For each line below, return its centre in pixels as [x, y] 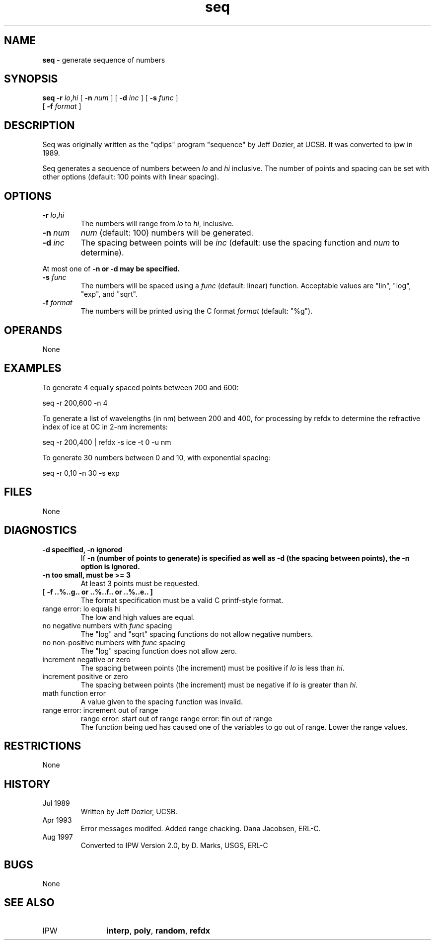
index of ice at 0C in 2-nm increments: [105, 427]
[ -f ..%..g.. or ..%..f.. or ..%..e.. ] [98, 592]
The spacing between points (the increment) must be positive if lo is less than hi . [213, 668]
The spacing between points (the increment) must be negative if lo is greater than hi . [219, 685]
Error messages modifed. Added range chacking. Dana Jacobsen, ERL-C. [201, 829]
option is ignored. [110, 566]
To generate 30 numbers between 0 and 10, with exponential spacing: [157, 457]
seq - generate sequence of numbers [104, 60]
